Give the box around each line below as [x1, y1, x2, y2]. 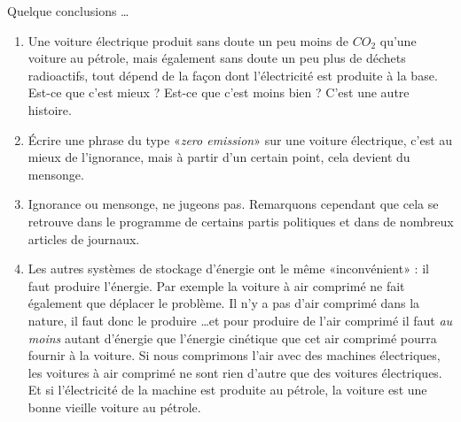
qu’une [379, 31, 417, 50]
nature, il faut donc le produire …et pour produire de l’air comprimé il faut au [27, 311, 453, 329]
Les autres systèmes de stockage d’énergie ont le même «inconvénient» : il [27, 259, 429, 278]
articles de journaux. [27, 229, 140, 248]
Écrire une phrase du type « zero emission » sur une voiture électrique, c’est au [27, 130, 453, 149]
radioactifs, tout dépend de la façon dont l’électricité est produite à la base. [27, 65, 438, 84]
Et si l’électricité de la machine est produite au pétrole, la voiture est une [27, 380, 427, 399]
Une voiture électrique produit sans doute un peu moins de [27, 31, 349, 50]
